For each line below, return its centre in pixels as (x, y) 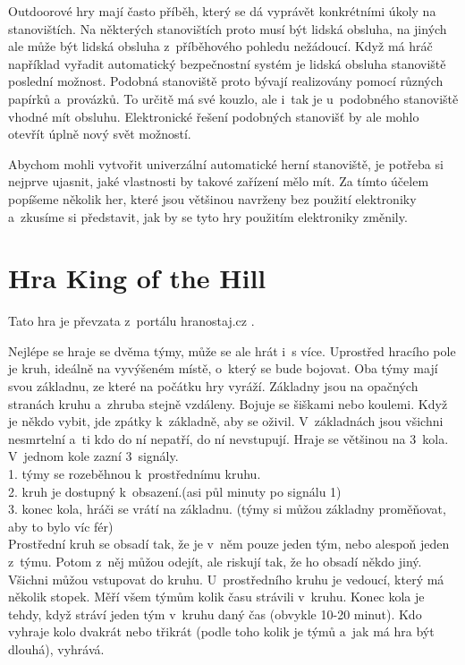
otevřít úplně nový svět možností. (100, 134)
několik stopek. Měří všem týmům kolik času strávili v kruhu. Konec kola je (216, 597)
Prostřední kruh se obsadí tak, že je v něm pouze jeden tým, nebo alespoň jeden (229, 544)
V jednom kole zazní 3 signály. (93, 456)
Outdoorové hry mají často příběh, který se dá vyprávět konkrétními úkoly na (222, 11)
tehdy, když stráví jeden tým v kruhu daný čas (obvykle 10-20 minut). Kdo (215, 614)
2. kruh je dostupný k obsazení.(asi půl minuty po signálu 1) (175, 491)
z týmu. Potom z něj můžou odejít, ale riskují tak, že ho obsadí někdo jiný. (215, 561)
